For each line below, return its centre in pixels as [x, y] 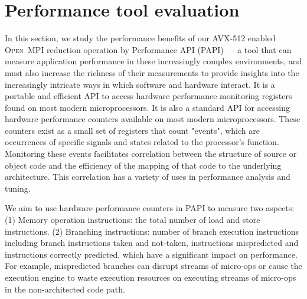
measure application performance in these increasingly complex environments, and [153, 61]
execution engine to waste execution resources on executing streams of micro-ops [151, 277]
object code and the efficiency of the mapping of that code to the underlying [143, 165]
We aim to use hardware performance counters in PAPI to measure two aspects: [150, 208]
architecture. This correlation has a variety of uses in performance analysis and [148, 177]
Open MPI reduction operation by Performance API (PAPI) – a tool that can [148, 49]
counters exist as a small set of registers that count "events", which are [132, 130]
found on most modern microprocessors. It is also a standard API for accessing [147, 107]
